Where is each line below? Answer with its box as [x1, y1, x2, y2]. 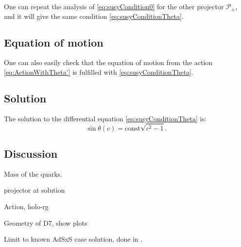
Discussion [4, 146, 58, 161]
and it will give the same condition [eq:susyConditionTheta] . [4, 11, 184, 21]
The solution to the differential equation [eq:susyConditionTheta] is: [4, 113, 207, 123]
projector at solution [4, 185, 65, 195]
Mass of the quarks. [4, 168, 63, 179]
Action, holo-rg [4, 201, 49, 211]
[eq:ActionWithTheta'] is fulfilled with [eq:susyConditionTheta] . [4, 66, 194, 77]
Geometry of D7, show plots [4, 217, 87, 228]
